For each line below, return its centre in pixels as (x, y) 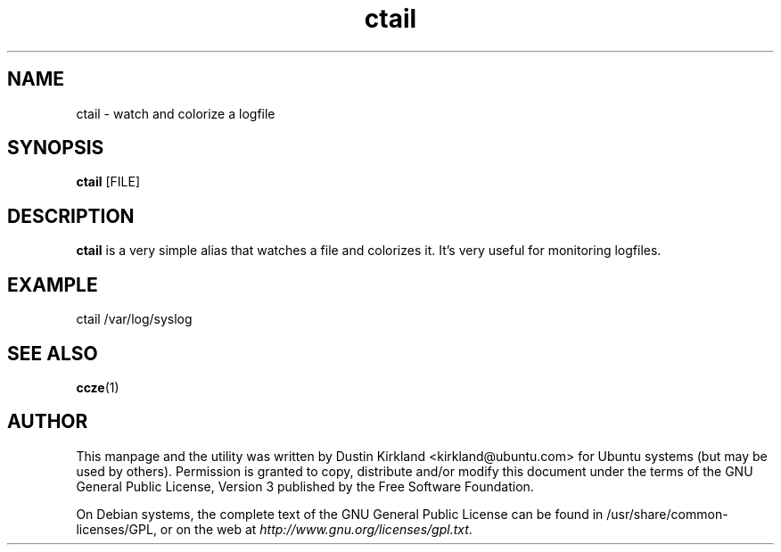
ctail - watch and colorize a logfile (176, 113)
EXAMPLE (53, 284)
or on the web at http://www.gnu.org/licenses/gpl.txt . (316, 529)
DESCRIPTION (71, 216)
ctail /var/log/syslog (134, 319)
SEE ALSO (53, 353)
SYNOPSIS (56, 148)
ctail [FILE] (108, 182)
